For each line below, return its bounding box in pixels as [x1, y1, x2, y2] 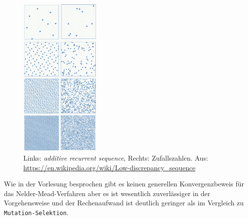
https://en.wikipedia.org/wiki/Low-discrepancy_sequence [23, 162, 195, 172]
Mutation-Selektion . [4, 207, 69, 217]
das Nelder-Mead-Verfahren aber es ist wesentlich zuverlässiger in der [4, 188, 211, 198]
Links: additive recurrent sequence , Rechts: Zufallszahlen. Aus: [23, 152, 208, 163]
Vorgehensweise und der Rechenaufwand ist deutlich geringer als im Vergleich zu [4, 198, 244, 208]
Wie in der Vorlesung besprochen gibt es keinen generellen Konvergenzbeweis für [4, 179, 245, 189]
